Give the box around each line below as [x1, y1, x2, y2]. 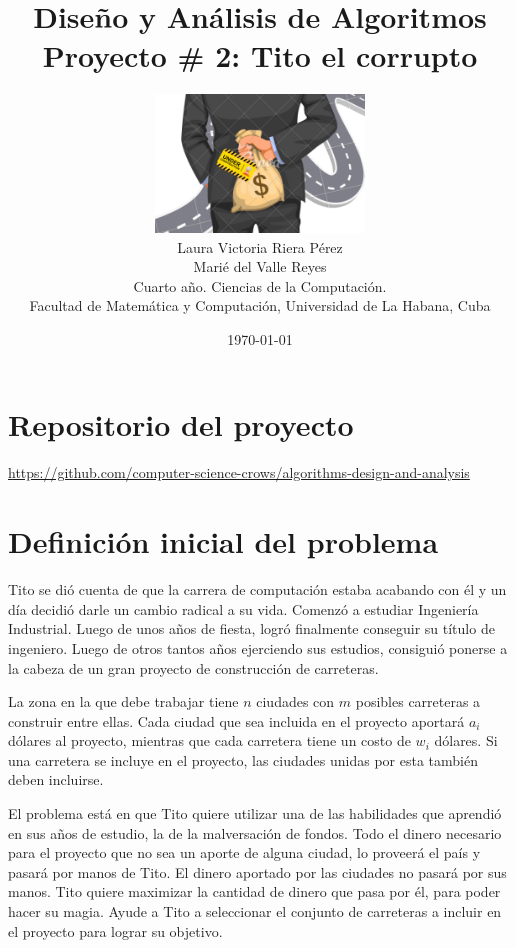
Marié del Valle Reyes [193, 256, 327, 277]
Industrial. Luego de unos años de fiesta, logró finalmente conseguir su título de [8, 618, 495, 639]
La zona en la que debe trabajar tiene [8, 691, 239, 712]
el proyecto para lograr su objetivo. [8, 920, 223, 941]
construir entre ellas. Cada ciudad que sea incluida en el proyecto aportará [8, 710, 465, 731]
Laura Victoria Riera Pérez [177, 236, 343, 257]
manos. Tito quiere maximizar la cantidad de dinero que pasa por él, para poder [8, 881, 501, 902]
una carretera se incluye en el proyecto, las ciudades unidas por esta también [8, 749, 478, 770]
